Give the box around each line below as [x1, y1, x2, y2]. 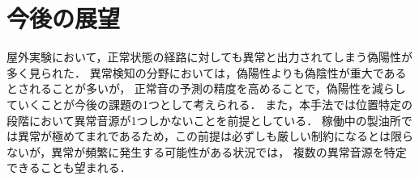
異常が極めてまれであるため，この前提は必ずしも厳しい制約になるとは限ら [17, 128, 414, 144]
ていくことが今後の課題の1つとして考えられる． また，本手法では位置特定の [6, 95, 413, 112]
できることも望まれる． [6, 159, 131, 176]
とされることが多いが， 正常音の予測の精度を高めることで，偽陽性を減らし [6, 80, 406, 97]
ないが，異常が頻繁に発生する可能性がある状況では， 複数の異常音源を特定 [6, 143, 407, 160]
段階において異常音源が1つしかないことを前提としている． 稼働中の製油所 [6, 111, 401, 128]
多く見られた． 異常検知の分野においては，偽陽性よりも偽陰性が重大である [6, 64, 407, 81]
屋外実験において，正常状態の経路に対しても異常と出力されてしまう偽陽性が [6, 48, 413, 65]
